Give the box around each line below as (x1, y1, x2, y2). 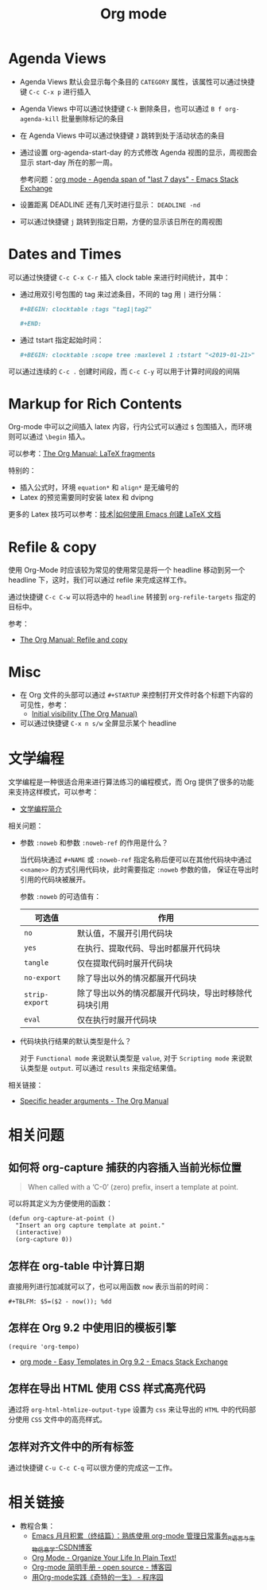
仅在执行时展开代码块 (76, 1014, 157, 1025)
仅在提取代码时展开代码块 (76, 958, 173, 969)
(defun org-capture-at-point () (8, 1215, 115, 1223)
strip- (23, 990, 49, 999)
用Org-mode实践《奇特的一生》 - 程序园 (31, 1572, 164, 1582)
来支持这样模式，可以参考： (8, 787, 99, 797)
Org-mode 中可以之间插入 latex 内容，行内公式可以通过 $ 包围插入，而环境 (8, 422, 253, 432)
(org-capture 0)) (15, 1236, 73, 1244)
